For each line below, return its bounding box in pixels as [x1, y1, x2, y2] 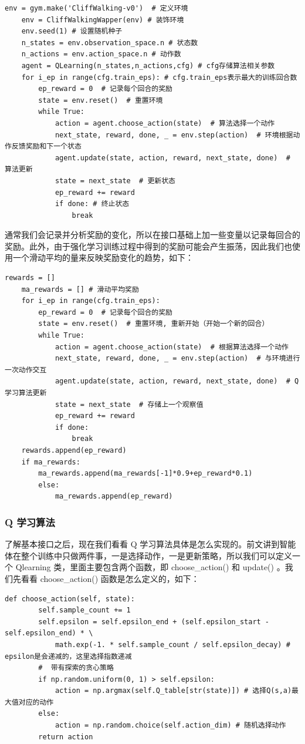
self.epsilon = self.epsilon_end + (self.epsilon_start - [38, 617, 270, 626]
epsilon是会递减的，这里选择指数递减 [5, 652, 132, 661]
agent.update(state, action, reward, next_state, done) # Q [55, 377, 299, 386]
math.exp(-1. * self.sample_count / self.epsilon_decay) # [55, 640, 290, 649]
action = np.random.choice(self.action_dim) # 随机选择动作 [55, 721, 286, 730]
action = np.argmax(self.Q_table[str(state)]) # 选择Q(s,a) [55, 686, 292, 695]
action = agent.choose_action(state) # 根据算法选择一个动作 [55, 342, 289, 351]
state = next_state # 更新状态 [55, 176, 175, 185]
